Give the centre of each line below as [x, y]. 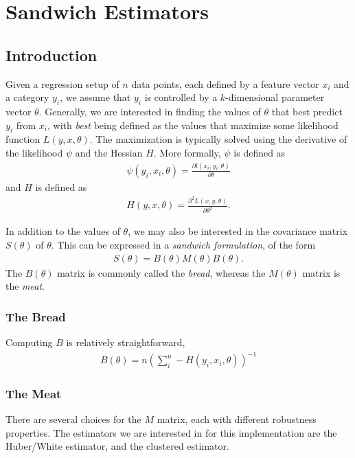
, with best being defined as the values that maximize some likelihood [193, 125]
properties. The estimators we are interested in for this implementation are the [171, 432]
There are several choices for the [73, 419]
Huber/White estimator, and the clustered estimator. [117, 446]
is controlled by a [181, 97]
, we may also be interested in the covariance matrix [238, 231]
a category [27, 97]
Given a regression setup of [62, 83]
